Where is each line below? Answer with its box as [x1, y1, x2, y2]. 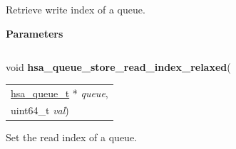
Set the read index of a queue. [6, 130, 137, 145]
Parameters [6, 26, 63, 40]
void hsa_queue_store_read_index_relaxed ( [6, 60, 231, 74]
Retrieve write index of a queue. [6, 2, 145, 16]
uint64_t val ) [11, 103, 69, 118]
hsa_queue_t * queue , [11, 85, 108, 100]
